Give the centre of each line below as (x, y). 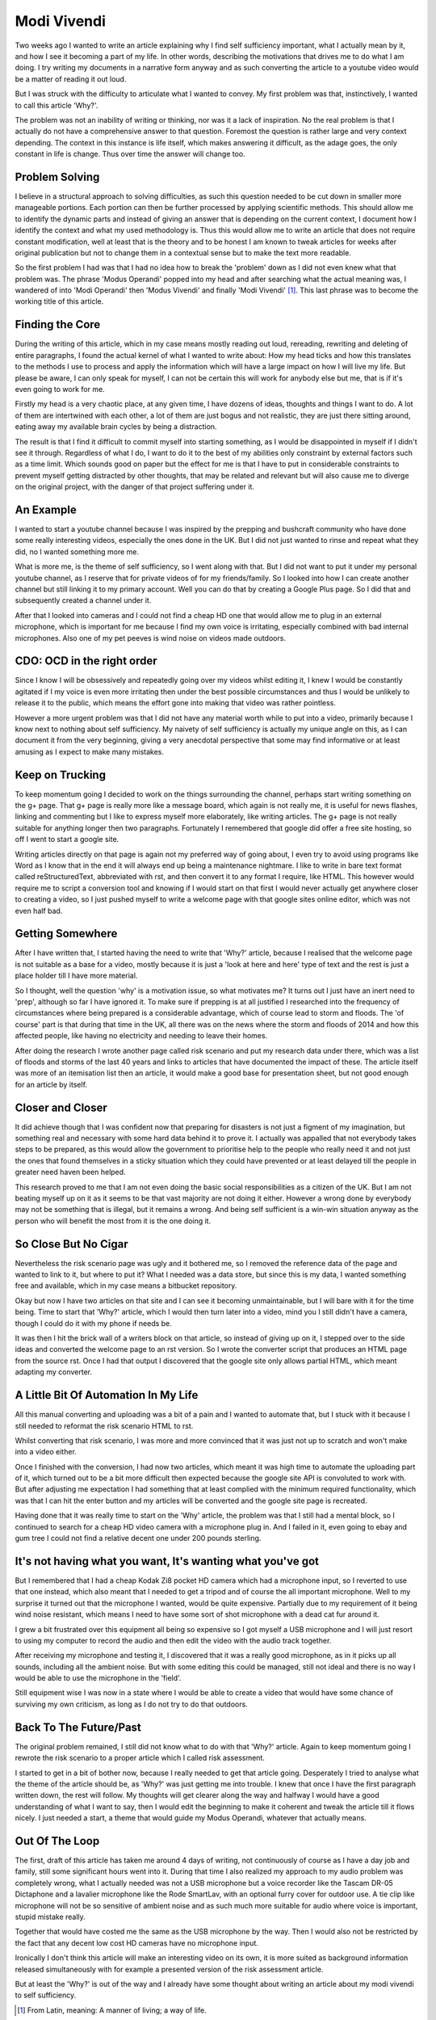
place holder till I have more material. (76, 976)
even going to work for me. (60, 389)
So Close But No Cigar (71, 1244)
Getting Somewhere (66, 934)
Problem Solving (57, 177)
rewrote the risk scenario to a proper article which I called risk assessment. (140, 1758)
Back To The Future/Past (78, 1727)
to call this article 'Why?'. (57, 105)
